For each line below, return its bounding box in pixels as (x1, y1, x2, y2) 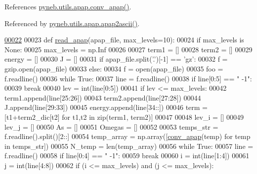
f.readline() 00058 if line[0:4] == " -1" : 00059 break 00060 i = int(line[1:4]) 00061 (4, 150, 250, 161)
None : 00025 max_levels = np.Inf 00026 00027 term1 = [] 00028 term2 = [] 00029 (4, 44, 253, 54)
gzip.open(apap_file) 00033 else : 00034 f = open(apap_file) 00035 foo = (4, 63, 223, 73)
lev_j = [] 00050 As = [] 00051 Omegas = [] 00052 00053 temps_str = (4, 121, 218, 132)
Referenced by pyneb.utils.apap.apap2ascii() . (4, 18, 140, 28)
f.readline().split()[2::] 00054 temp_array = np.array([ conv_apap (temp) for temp (4, 131, 251, 141)
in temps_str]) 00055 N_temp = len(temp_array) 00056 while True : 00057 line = (4, 140, 254, 151)
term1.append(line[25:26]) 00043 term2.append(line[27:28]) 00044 (4, 92, 201, 103)
